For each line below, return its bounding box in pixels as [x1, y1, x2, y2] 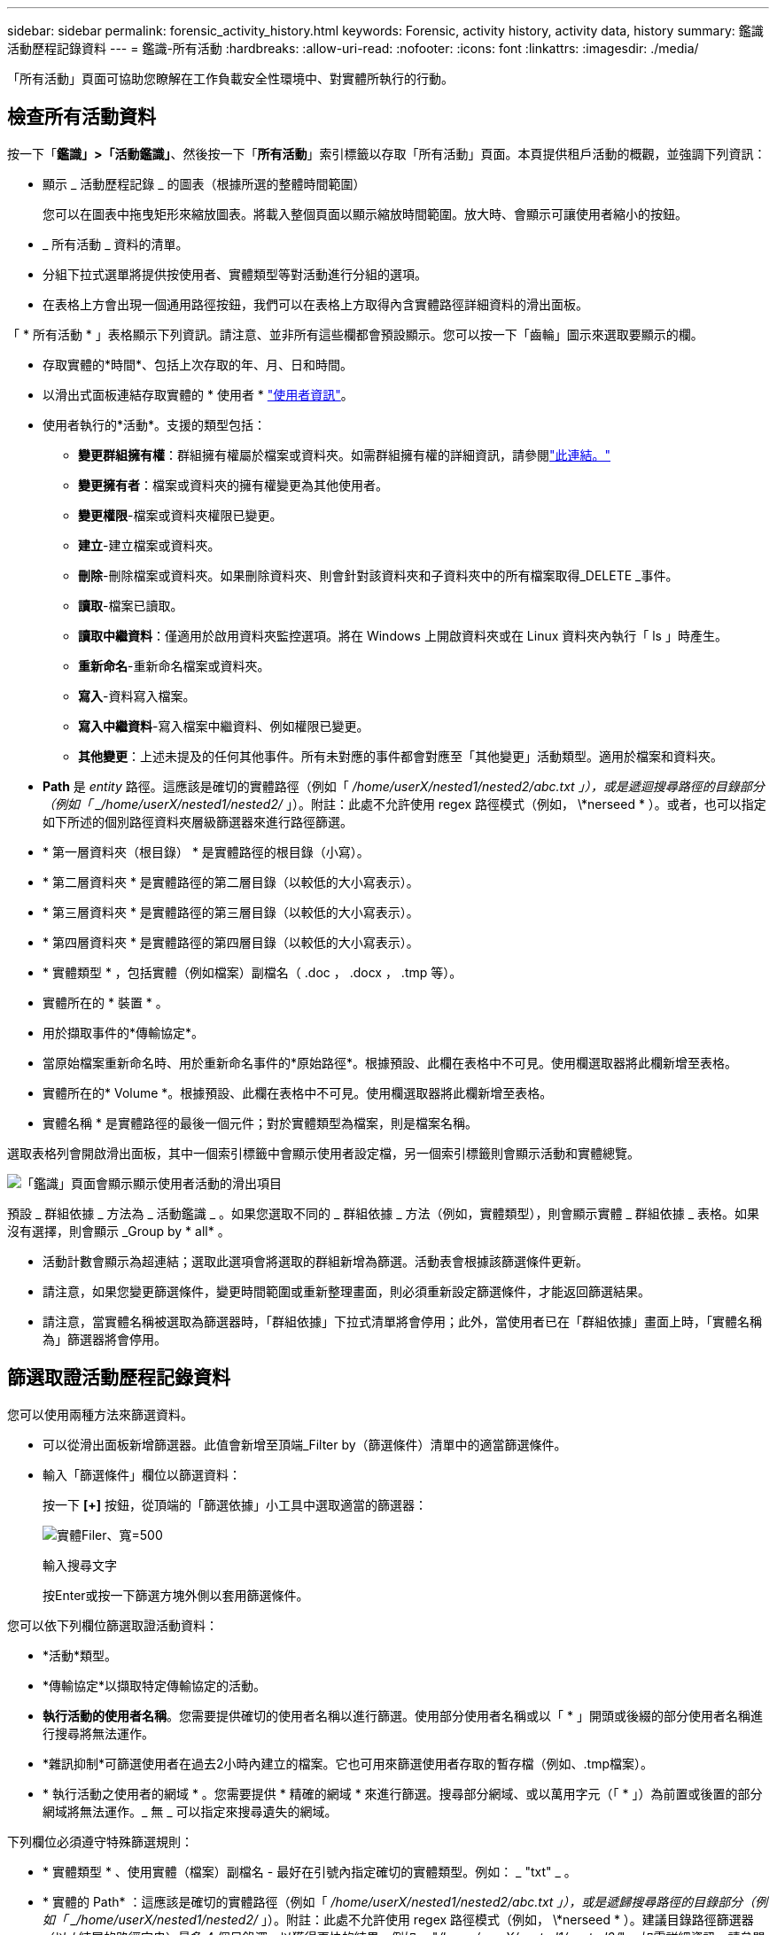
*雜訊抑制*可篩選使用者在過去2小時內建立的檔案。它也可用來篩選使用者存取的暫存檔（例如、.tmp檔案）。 [43, 1755, 654, 1771]
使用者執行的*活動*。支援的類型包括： [43, 416, 267, 432]
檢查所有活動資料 [7, 105, 156, 128]
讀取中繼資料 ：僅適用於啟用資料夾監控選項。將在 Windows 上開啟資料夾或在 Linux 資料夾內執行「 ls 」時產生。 [78, 627, 727, 643]
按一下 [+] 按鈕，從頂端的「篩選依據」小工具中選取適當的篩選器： [43, 1496, 427, 1512]
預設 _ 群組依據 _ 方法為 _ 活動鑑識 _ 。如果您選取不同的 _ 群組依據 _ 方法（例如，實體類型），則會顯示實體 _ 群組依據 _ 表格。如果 [7, 1205, 760, 1221]
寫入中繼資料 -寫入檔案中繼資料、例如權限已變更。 [78, 718, 369, 734]
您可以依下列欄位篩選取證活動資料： [7, 1617, 218, 1633]
